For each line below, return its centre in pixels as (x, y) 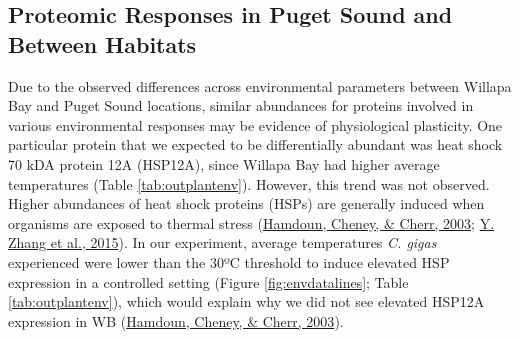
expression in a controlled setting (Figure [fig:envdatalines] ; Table (208, 281)
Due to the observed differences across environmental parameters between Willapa (260, 85)
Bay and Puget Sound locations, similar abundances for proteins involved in (241, 105)
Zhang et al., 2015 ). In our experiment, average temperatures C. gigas (222, 242)
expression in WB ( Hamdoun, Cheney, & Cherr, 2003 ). (176, 320)
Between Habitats (102, 43)
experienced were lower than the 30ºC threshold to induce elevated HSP (229, 261)
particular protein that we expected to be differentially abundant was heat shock (255, 144)
